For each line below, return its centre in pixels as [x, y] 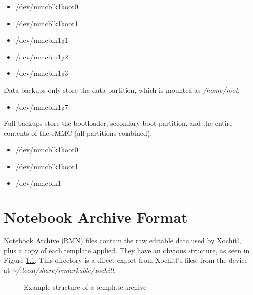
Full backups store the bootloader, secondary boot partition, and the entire [118, 123]
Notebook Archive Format [96, 217]
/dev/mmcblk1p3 [42, 73]
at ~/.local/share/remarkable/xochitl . [60, 270]
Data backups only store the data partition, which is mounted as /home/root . [122, 89]
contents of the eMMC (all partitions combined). [78, 133]
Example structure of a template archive [85, 286]
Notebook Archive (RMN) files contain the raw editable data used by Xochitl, [123, 241]
